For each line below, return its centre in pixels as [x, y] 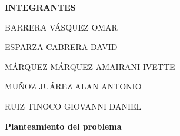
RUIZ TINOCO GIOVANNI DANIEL [73, 106]
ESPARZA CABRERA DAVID [61, 47]
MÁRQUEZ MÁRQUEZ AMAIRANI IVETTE [90, 66]
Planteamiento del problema [63, 126]
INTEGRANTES [40, 7]
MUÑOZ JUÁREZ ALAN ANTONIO [73, 86]
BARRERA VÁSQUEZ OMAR [61, 27]
